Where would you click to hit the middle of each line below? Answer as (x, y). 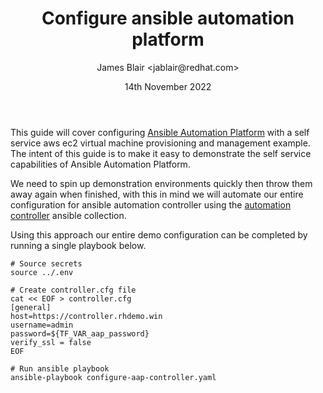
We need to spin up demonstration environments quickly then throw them (161, 183)
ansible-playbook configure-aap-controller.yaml (113, 377)
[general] (31, 307)
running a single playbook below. (78, 245)
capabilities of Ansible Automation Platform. (100, 164)
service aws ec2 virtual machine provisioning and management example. (160, 143)
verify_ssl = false (51, 342)
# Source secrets (46, 263)
